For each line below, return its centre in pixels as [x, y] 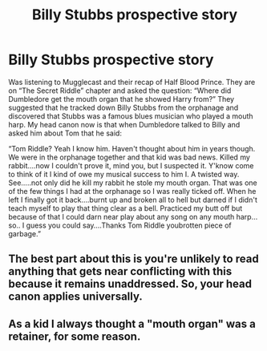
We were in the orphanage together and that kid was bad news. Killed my [129, 157]
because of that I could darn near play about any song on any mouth [121, 216]
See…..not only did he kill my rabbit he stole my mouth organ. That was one [133, 183]
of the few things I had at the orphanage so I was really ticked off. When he [132, 191]
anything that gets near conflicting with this [120, 271]
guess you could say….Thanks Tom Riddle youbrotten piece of [129, 225]
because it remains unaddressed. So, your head [130, 284]
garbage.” [25, 233]
